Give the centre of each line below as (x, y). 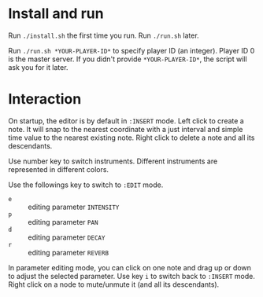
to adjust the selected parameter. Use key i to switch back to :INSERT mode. (132, 276)
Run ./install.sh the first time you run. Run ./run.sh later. (104, 35)
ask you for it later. (38, 67)
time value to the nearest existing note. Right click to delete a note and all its (131, 137)
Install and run (56, 14)
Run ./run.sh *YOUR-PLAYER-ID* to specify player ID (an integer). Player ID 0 (131, 50)
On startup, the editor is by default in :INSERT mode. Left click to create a (126, 121)
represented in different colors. (58, 169)
